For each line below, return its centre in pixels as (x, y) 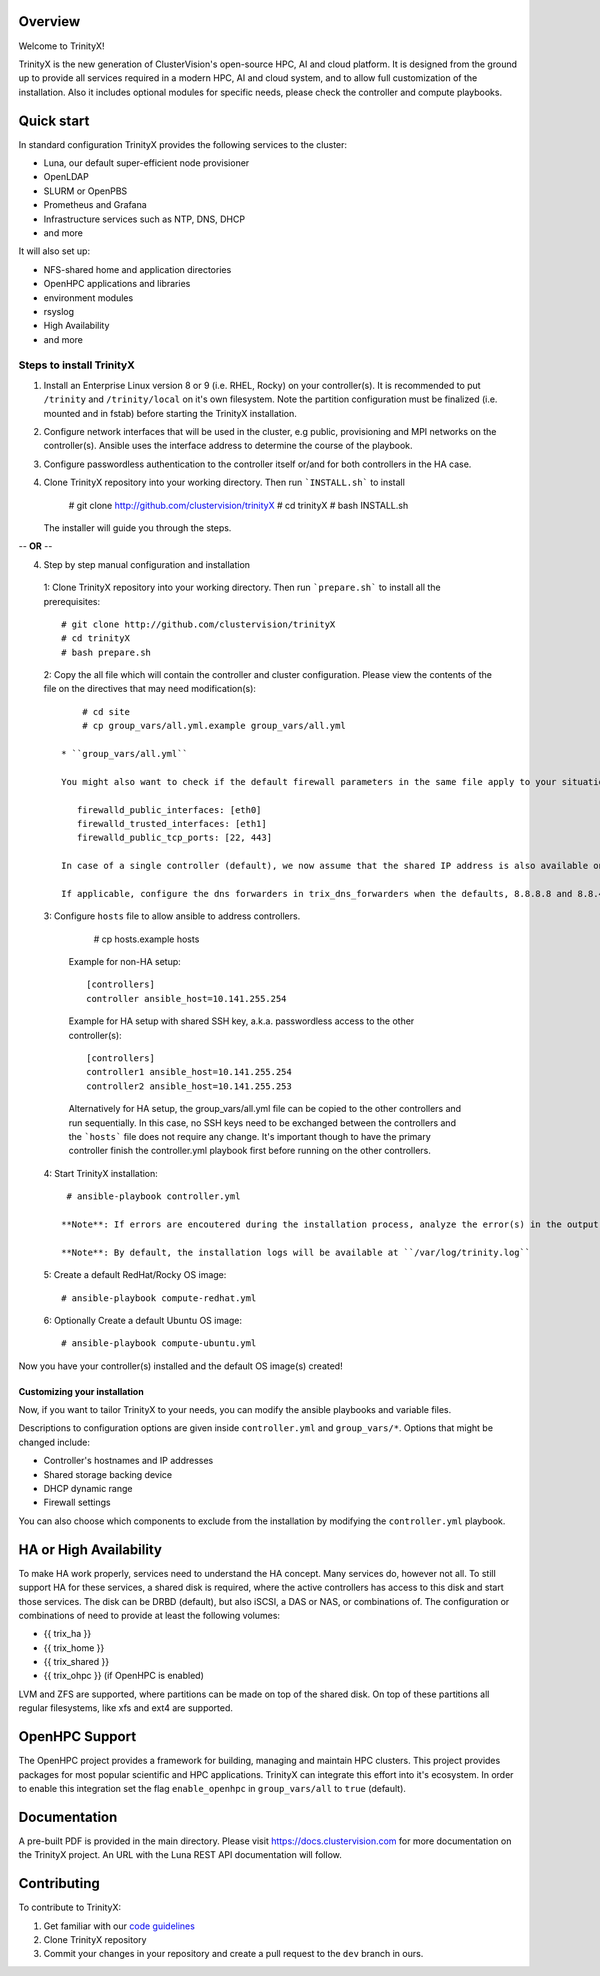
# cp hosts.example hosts (146, 939)
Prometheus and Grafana (95, 205)
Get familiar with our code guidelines (119, 1926)
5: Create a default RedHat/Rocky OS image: (135, 1275)
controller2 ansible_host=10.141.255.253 (189, 1086)
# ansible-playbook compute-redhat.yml (159, 1298)
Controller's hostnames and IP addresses (128, 1461)
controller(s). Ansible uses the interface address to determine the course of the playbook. (228, 446)
